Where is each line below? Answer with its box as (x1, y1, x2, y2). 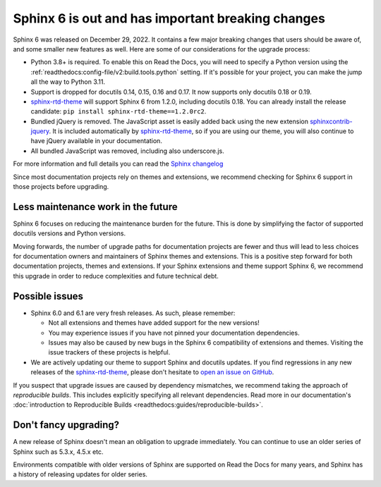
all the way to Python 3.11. (30, 78, 106, 86)
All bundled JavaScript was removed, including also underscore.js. (30, 147, 225, 155)
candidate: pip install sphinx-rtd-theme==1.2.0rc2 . (30, 107, 207, 116)
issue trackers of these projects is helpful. (48, 348, 171, 357)
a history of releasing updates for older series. (13, 470, 148, 479)
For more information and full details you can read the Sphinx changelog (13, 159, 224, 168)
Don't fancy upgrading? (13, 419, 120, 431)
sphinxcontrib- (309, 117, 353, 125)
